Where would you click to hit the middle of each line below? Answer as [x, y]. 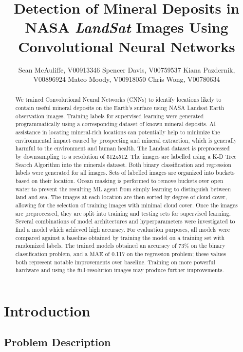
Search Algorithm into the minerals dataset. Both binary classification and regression [123, 164]
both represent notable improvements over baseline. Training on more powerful [115, 262]
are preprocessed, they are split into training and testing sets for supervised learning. [123, 213]
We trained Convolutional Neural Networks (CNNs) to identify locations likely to [118, 100]
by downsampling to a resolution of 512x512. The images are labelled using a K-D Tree [126, 157]
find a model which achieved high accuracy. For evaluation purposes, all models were [122, 229]
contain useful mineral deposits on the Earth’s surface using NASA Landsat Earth [120, 108]
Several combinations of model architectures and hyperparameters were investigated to [125, 221]
